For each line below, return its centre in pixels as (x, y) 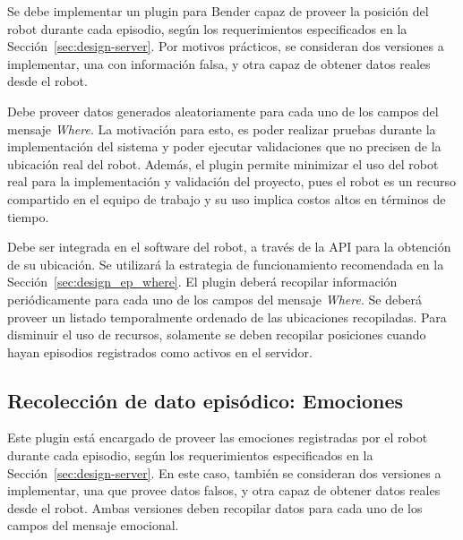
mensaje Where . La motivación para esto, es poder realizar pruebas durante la (222, 129)
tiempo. (28, 216)
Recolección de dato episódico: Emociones (206, 400)
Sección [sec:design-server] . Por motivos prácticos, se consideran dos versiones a (226, 46)
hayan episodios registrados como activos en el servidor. (160, 351)
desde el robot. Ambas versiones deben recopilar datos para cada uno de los (215, 507)
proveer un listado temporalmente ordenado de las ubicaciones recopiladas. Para (227, 317)
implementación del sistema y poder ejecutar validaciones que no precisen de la (224, 146)
